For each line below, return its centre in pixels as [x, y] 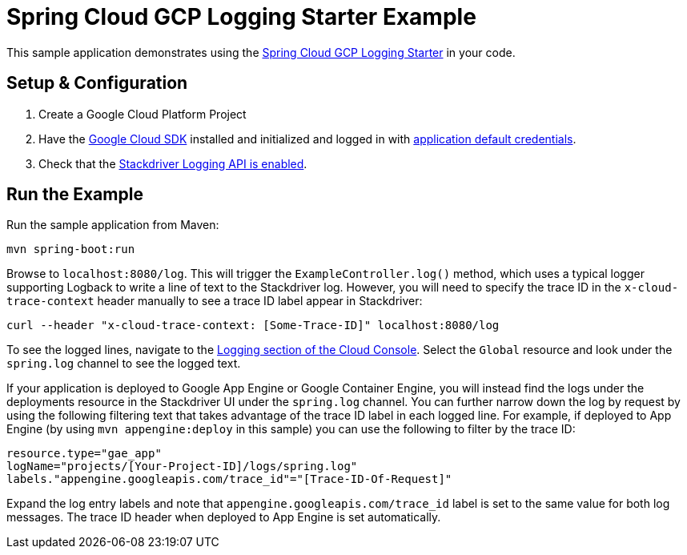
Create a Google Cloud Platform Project [143, 114]
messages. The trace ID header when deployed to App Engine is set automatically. [224, 517]
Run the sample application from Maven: [113, 225]
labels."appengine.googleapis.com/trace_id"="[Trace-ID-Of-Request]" [229, 479]
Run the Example [75, 195]
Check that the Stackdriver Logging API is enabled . [173, 163]
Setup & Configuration [97, 83]
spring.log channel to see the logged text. [124, 364]
